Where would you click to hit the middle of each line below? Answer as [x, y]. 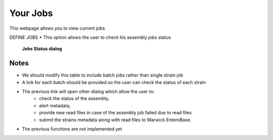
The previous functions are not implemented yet [72, 129]
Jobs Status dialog [42, 49]
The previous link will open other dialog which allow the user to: [88, 92]
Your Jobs [31, 13]
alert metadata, [55, 105]
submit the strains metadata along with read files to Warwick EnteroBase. [115, 120]
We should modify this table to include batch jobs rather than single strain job [103, 75]
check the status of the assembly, [74, 99]
